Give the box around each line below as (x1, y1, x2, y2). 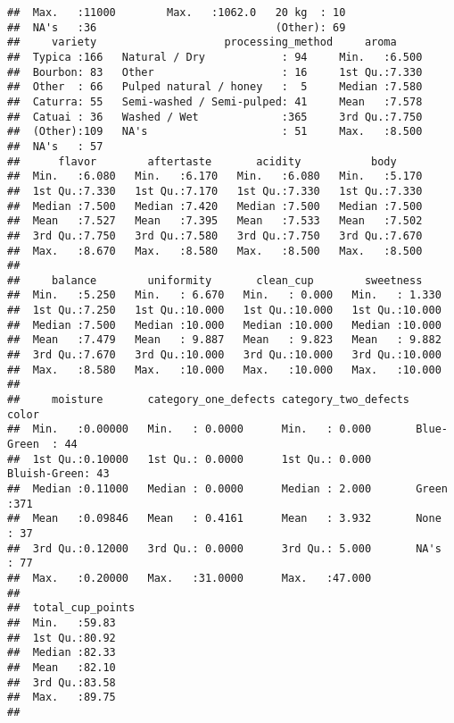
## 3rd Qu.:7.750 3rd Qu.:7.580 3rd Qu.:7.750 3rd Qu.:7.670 (7, 229, 423, 242)
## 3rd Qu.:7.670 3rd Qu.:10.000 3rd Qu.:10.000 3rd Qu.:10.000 (7, 349, 442, 362)
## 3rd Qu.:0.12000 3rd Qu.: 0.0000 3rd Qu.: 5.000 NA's (7, 542, 442, 555)
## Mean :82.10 (7, 660, 116, 674)
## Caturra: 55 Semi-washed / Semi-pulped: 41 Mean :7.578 (7, 95, 423, 108)
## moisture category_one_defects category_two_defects (7, 393, 410, 407)
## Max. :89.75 (7, 691, 116, 704)
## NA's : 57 (7, 139, 103, 153)
